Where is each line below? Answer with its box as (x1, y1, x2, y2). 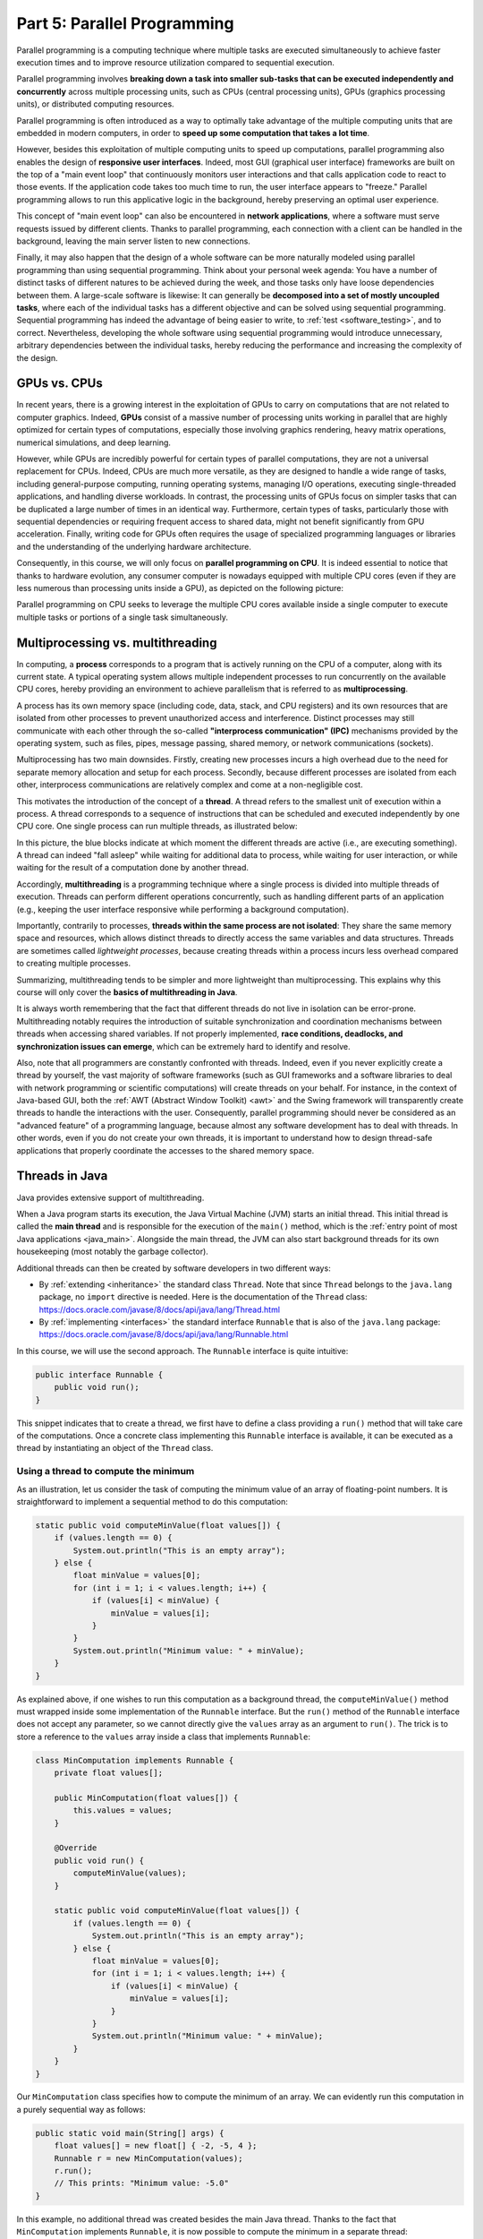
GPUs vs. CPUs (16, 376, 103, 391)
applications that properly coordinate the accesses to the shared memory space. (16, 1145, 315, 1155)
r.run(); (54, 2166, 93, 2176)
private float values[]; (54, 1768, 164, 1778)
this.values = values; (72, 1806, 174, 1815)
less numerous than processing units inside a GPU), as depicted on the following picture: (16, 582, 344, 593)
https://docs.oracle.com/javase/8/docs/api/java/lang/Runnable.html (38, 1329, 289, 1340)
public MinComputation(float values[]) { (54, 1792, 239, 1803)
